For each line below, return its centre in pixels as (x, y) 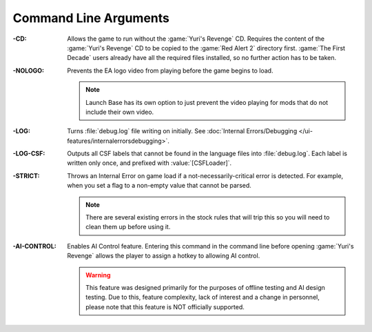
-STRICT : (26, 175)
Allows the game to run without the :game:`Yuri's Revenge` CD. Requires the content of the (196, 39)
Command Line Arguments (91, 18)
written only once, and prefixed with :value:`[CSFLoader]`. (149, 163)
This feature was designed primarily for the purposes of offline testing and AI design (205, 287)
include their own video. (120, 112)
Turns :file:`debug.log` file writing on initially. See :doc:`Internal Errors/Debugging (182, 131)
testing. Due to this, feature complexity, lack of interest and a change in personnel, (203, 297)
